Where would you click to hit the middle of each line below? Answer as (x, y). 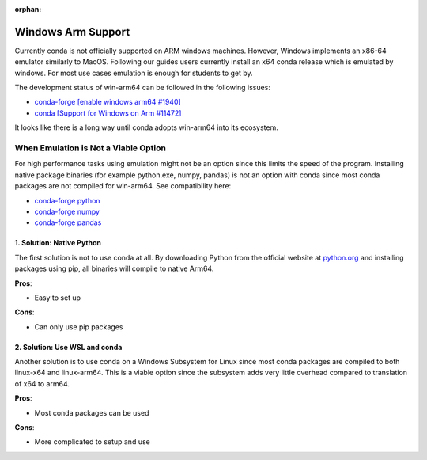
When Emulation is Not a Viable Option (90, 148)
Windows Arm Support (72, 32)
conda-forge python (67, 200)
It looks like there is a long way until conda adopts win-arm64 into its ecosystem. (146, 127)
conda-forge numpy (67, 211)
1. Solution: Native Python (58, 243)
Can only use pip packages (79, 327)
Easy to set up (58, 298)
